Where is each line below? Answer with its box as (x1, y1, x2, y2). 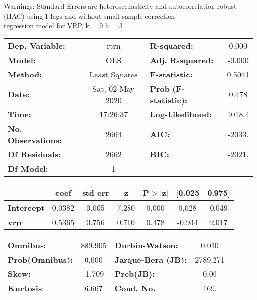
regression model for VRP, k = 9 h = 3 (4, 20, 123, 31)
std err (82, 187, 109, 198)
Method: (8, 68, 42, 80)
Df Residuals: (8, 148, 61, 160)
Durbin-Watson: (114, 239, 178, 251)
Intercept (8, 201, 44, 213)
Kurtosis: (8, 282, 44, 294)
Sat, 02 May (92, 82, 135, 94)
